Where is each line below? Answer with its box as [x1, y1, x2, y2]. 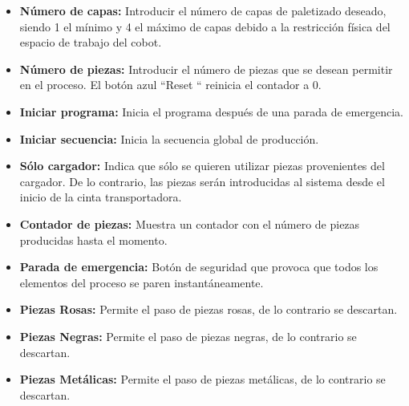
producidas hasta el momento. [19, 231, 168, 248]
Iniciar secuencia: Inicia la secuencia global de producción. [19, 130, 319, 147]
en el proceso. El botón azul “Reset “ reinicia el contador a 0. [19, 76, 322, 93]
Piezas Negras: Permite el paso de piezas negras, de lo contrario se [19, 327, 357, 344]
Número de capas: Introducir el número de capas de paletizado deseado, [19, 2, 387, 18]
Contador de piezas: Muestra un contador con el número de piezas [19, 215, 360, 232]
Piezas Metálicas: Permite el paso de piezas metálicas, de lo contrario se [19, 371, 386, 388]
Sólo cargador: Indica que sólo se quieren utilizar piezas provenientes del [19, 157, 385, 174]
